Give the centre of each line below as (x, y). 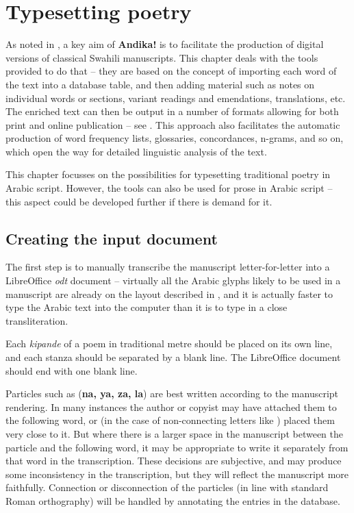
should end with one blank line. (72, 370)
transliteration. (37, 320)
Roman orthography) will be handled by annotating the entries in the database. (173, 500)
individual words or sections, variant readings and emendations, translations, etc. (176, 98)
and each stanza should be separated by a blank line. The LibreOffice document (173, 357)
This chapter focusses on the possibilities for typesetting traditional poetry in (168, 174)
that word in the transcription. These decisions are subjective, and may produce (174, 461)
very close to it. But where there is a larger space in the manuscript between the (174, 433)
